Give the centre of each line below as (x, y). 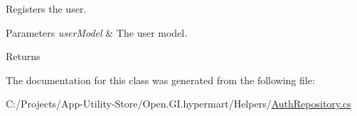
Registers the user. (46, 8)
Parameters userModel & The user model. (97, 32)
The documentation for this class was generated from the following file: (160, 80)
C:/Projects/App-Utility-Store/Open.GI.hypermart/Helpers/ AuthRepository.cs (178, 104)
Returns (23, 56)
